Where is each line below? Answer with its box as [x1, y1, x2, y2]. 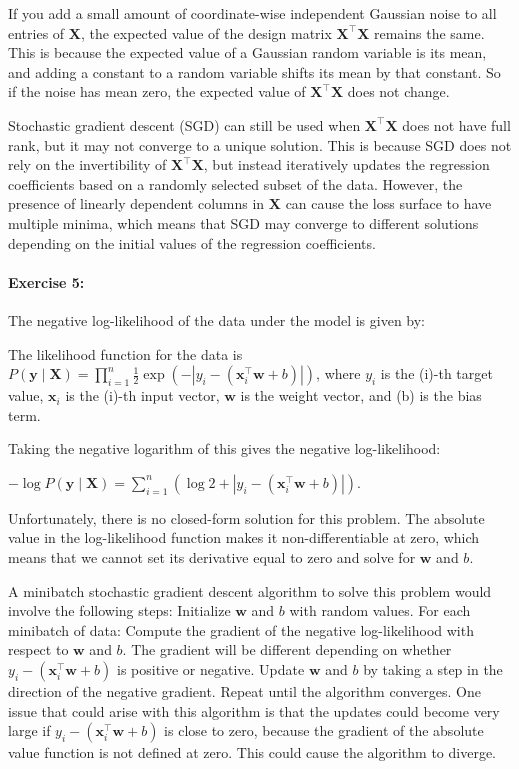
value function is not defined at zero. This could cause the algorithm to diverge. [8, 742, 497, 763]
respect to [8, 639, 69, 660]
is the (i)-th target [380, 363, 493, 384]
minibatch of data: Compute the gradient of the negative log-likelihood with [8, 619, 474, 640]
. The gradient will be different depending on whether [122, 639, 452, 660]
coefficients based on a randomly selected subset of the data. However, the [8, 173, 463, 194]
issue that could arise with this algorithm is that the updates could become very [8, 700, 500, 721]
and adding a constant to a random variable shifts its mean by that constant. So [8, 61, 501, 82]
